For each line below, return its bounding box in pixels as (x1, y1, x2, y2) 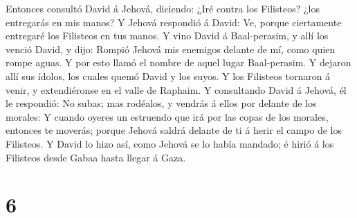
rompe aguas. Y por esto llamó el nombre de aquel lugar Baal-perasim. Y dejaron (6, 55, 351, 70)
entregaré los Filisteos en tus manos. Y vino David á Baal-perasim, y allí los (6, 28, 329, 43)
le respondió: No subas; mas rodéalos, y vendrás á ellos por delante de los (6, 96, 317, 110)
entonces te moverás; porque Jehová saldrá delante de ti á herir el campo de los (6, 123, 342, 137)
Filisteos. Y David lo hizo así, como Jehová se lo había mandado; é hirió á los (6, 136, 334, 150)
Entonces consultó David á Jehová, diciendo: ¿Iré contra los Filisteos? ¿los (6, 1, 320, 15)
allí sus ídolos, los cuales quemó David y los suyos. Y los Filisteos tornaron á (6, 68, 331, 83)
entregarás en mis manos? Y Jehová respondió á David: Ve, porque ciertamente (6, 14, 342, 29)
